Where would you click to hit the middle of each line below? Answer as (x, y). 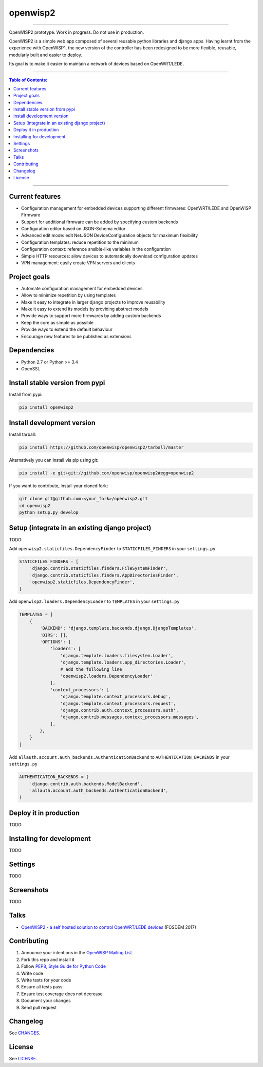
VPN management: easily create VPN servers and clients (78, 263)
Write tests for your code (46, 980)
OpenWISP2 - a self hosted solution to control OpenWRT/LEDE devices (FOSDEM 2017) (109, 927)
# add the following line (91, 669)
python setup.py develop (49, 512)
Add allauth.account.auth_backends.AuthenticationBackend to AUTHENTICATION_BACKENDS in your (119, 757)
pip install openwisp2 (46, 407)
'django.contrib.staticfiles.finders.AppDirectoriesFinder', (104, 575)
